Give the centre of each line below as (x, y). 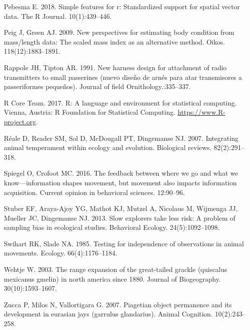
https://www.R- (201, 112)
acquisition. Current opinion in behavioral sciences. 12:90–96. (95, 192)
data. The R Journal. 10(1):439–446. (58, 16)
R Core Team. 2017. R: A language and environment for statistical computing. (120, 102)
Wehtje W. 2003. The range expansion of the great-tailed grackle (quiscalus (116, 269)
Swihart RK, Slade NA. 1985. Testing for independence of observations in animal (124, 243)
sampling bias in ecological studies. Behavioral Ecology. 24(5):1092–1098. (112, 227)
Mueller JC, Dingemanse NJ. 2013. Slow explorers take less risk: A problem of (120, 217)
